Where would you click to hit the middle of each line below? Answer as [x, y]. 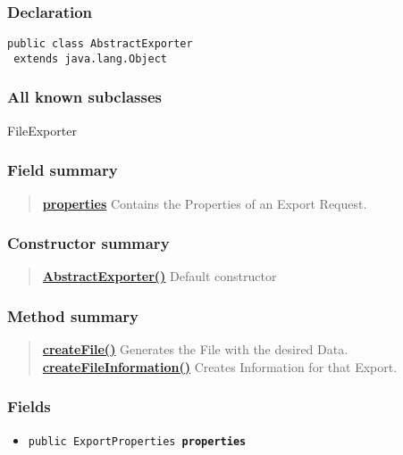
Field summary [63, 170]
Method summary [73, 315]
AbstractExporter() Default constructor [160, 276]
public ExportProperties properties [137, 441]
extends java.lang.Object [90, 58]
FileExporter [42, 130]
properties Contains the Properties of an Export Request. [205, 203]
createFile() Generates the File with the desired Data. [195, 349]
